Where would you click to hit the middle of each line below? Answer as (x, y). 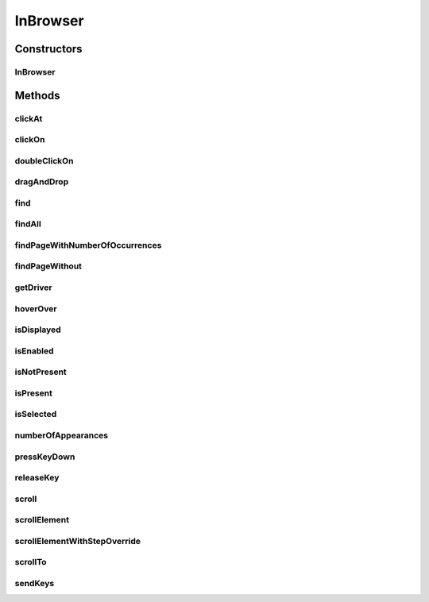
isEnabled (35, 351)
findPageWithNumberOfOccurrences (88, 245)
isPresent (34, 393)
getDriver (34, 287)
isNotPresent (41, 372)
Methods (37, 95)
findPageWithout (48, 266)
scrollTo (31, 562)
